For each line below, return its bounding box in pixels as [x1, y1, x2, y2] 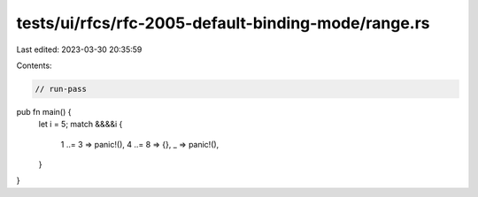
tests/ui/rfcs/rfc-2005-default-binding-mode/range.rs [16, 13, 430, 33]
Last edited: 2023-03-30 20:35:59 [16, 44, 143, 55]
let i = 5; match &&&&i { [38, 119, 123, 130]
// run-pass [35, 84, 88, 94]
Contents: [16, 60, 52, 71]
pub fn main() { [16, 106, 72, 117]
